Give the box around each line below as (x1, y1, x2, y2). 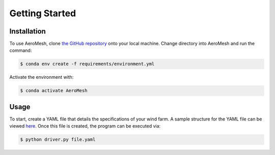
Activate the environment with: (9, 74, 74, 80)
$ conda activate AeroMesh (20, 88, 88, 94)
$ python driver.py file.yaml (20, 137, 96, 142)
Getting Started (9, 8, 76, 19)
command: (9, 47, 32, 53)
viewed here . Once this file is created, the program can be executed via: (9, 123, 161, 129)
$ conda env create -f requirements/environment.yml (20, 61, 155, 67)
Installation (9, 27, 46, 36)
